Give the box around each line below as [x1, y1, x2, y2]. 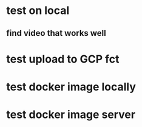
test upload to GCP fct [6, 52, 120, 66]
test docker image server [6, 108, 135, 122]
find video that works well [6, 28, 106, 38]
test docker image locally [6, 80, 137, 94]
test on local [6, 4, 70, 18]
